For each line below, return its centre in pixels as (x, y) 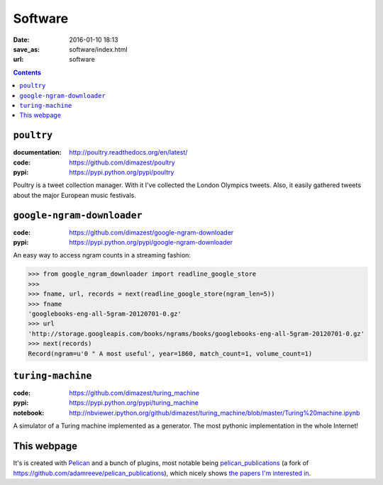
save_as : (27, 49)
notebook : (29, 413)
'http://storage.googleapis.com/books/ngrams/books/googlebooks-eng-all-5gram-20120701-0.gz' (196, 334)
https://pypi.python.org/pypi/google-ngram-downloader (151, 242)
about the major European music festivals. (74, 195)
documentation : (37, 152)
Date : (21, 40)
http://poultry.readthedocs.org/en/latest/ (128, 152)
